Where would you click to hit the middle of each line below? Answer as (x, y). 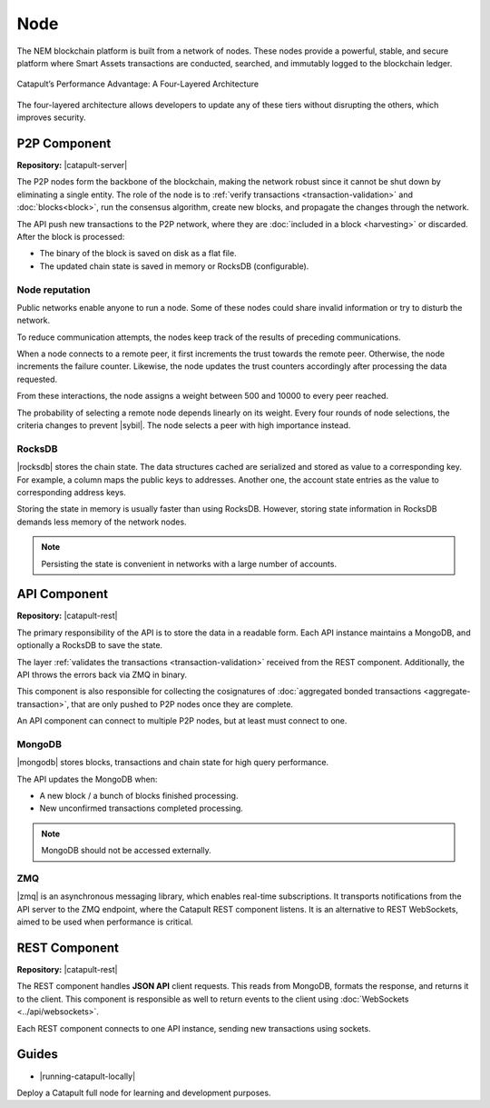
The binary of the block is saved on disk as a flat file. (138, 254)
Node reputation (54, 289)
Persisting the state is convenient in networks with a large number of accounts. (189, 564)
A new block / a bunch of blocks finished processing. (139, 796)
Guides (38, 1054)
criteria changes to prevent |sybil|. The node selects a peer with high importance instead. (184, 425)
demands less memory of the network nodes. (102, 522)
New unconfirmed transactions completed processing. (142, 808)
